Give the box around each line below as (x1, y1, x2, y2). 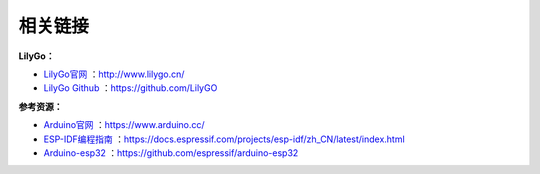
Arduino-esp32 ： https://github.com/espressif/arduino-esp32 (43, 146, 299, 159)
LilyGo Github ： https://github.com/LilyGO (43, 82, 218, 94)
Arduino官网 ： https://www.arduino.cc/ (43, 119, 205, 131)
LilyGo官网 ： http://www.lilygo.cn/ (43, 68, 185, 80)
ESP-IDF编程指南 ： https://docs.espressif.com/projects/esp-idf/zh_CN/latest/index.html (43, 133, 405, 145)
